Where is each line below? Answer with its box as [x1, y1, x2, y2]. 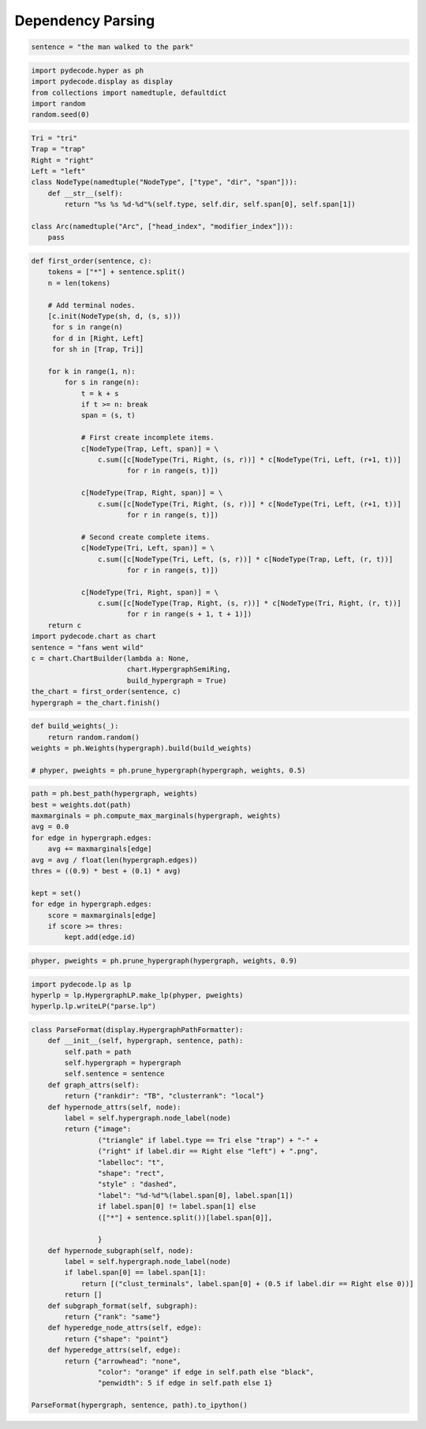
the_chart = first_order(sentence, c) [31, 687, 181, 696]
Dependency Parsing [14, 12, 155, 29]
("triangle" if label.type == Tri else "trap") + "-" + [97, 1135, 319, 1144]
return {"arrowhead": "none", [64, 1356, 181, 1365]
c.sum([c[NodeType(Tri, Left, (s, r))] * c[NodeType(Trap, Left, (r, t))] [97, 555, 394, 563]
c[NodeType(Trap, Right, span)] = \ [80, 488, 223, 497]
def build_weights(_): [31, 722, 119, 731]
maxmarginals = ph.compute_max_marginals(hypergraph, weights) [31, 811, 282, 821]
